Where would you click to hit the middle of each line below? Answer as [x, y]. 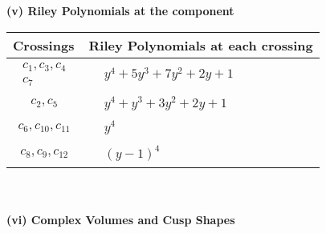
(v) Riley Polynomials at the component [120, 10]
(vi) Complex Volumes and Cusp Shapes [121, 219]
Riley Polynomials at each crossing [201, 45]
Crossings [44, 45]
